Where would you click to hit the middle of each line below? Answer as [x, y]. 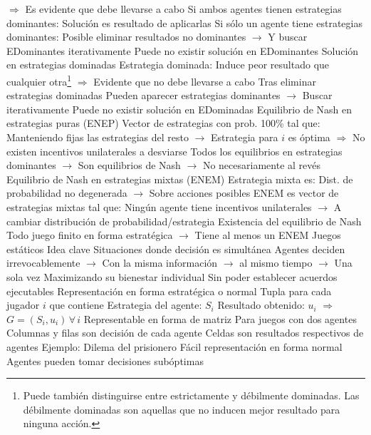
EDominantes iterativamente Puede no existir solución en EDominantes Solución [183, 50]
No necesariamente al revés [262, 165]
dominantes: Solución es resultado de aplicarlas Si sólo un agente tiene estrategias [184, 22]
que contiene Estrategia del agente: [126, 305]
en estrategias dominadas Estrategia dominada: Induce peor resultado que [168, 65]
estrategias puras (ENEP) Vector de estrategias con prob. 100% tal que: [163, 123]
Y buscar [288, 37]
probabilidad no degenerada [67, 193]
